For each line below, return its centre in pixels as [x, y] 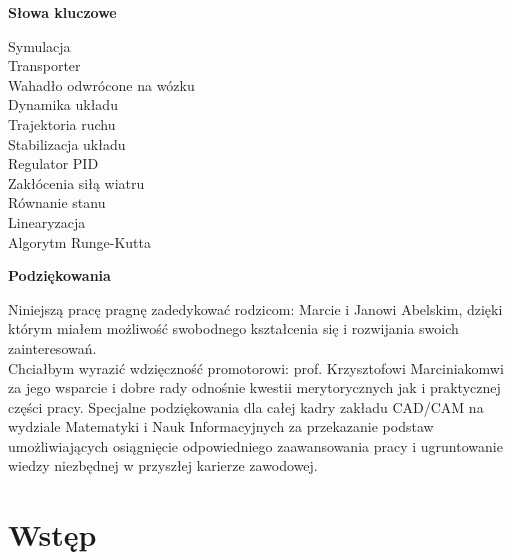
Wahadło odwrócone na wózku [101, 84]
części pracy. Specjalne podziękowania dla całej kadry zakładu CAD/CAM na [246, 406]
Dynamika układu [63, 104]
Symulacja [39, 45]
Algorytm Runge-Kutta [79, 241]
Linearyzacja [47, 221]
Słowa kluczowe [62, 12]
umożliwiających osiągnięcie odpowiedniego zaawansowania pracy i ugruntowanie [255, 445]
